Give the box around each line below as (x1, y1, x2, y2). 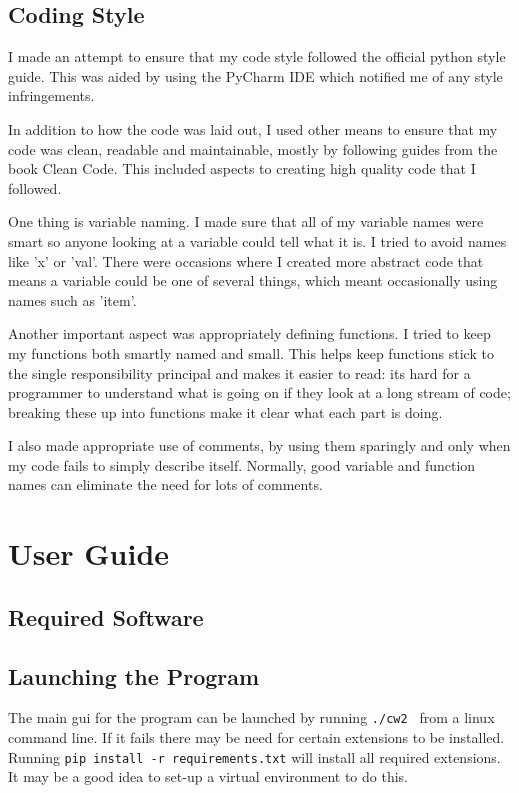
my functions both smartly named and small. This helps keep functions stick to (8, 342, 494, 363)
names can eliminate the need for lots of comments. (8, 474, 323, 495)
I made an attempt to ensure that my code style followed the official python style (8, 46, 506, 67)
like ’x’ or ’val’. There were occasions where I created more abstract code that (8, 250, 484, 271)
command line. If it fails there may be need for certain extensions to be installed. (8, 727, 505, 748)
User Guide (8, 533, 170, 574)
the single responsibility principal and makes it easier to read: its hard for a (8, 362, 471, 383)
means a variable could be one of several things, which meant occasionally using (8, 270, 498, 291)
